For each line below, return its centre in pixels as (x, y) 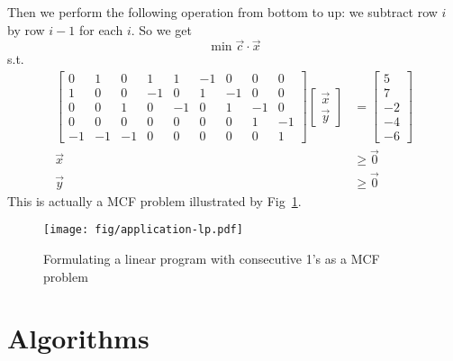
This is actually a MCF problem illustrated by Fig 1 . (154, 200)
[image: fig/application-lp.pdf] (143, 230)
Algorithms (78, 338)
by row (26, 29)
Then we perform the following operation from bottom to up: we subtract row (222, 12)
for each (101, 29)
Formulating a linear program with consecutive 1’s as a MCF (212, 258)
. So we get (161, 29)
